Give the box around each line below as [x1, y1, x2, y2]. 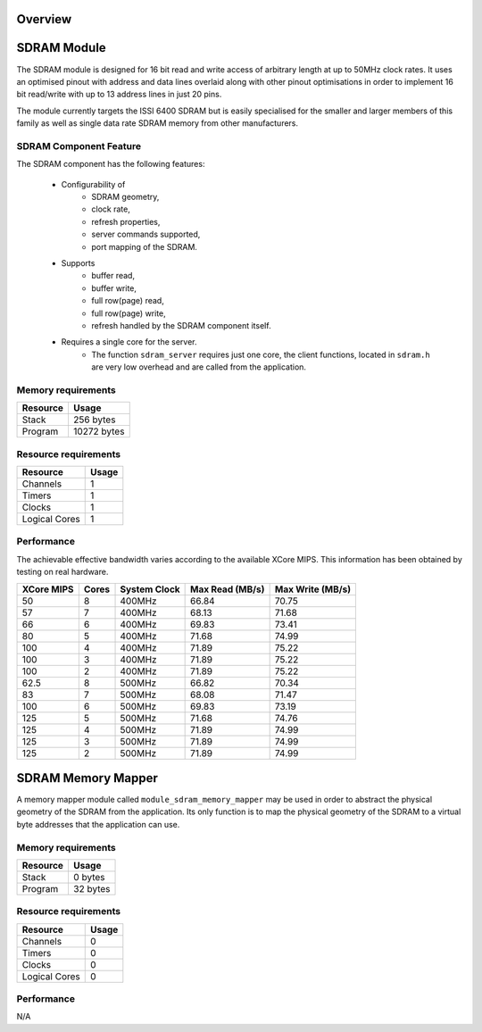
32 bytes [72, 882, 111, 895]
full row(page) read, [91, 295, 164, 306]
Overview [16, 12, 72, 27]
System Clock [120, 583, 180, 595]
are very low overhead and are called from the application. [91, 362, 307, 372]
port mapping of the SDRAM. [91, 241, 198, 252]
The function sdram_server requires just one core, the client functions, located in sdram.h [91, 349, 430, 360]
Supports [61, 257, 96, 268]
